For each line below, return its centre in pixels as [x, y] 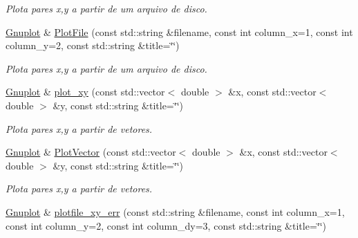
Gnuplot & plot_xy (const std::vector [85, 92]
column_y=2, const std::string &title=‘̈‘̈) [93, 45]
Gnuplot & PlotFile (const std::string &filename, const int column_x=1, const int [179, 31]
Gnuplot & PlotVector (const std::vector [91, 152]
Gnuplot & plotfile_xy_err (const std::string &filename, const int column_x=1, [175, 211]
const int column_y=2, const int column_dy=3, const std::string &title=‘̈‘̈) [166, 225]
